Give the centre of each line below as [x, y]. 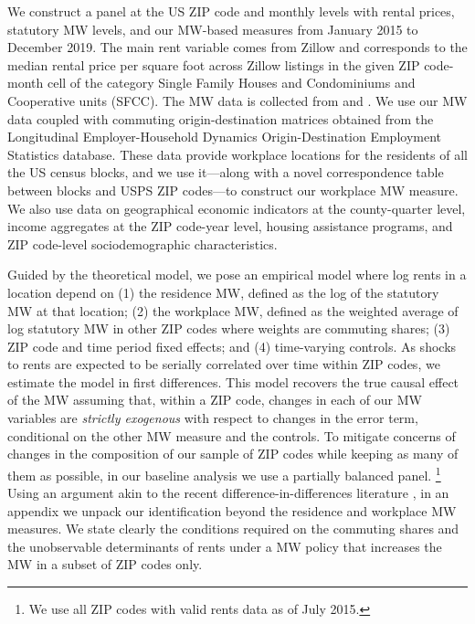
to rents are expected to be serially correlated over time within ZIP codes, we [224, 364]
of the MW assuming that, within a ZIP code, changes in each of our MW [215, 400]
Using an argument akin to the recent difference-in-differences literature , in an [228, 493]
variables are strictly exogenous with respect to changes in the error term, [213, 418]
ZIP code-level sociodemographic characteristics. [142, 243]
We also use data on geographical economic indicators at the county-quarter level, [237, 208]
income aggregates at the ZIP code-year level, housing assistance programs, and [230, 226]
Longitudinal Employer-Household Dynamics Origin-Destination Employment [225, 137]
